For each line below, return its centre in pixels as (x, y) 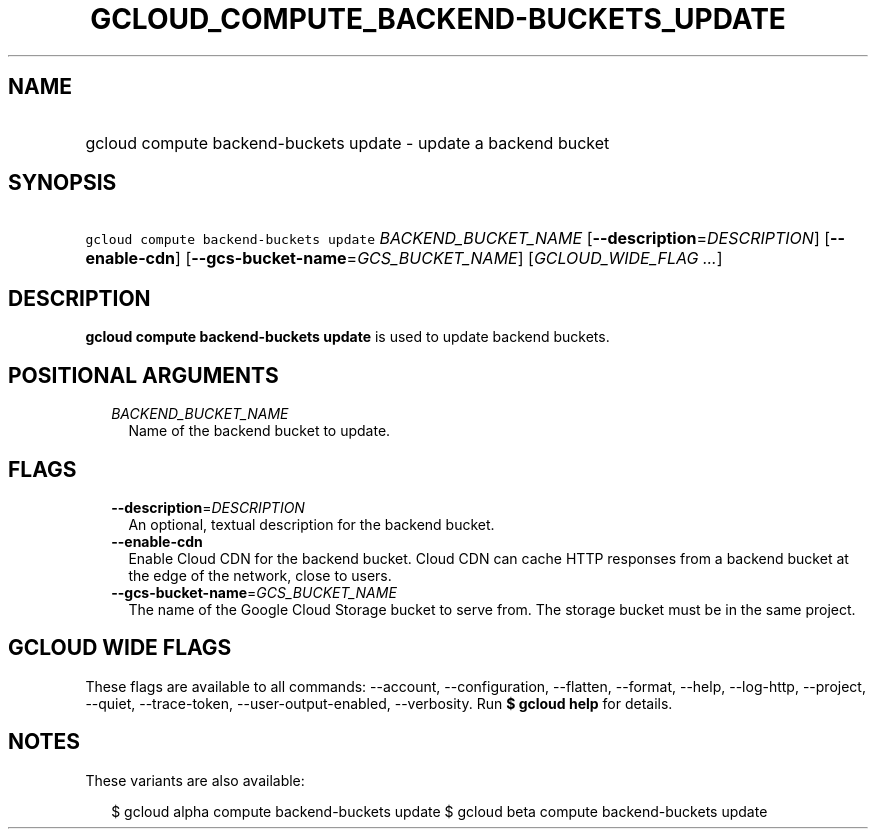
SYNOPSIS (62, 183)
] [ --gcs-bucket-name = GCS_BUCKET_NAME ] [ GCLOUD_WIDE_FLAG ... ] (449, 258)
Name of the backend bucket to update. (259, 431)
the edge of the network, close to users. (260, 575)
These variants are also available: (195, 780)
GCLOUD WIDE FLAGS (120, 648)
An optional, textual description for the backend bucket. (311, 524)
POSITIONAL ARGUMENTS (143, 375)
